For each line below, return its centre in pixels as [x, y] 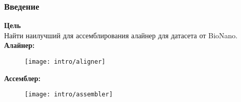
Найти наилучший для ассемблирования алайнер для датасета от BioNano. [121, 35]
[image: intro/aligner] [65, 62]
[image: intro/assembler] [69, 95]
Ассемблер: [23, 78]
